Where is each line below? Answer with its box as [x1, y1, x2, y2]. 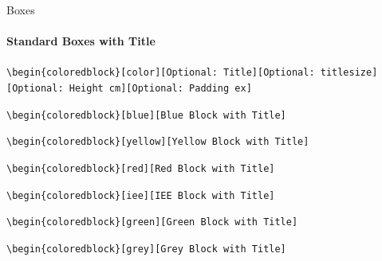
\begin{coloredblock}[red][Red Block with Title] [6, 163, 275, 175]
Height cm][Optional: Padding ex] [69, 83, 252, 95]
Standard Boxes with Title [6, 33, 156, 49]
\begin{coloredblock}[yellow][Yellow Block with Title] [6, 136, 309, 148]
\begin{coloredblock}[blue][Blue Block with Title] [6, 109, 286, 121]
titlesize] [320, 67, 378, 79]
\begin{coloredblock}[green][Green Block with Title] [6, 216, 298, 228]
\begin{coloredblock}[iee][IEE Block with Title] [6, 189, 275, 201]
